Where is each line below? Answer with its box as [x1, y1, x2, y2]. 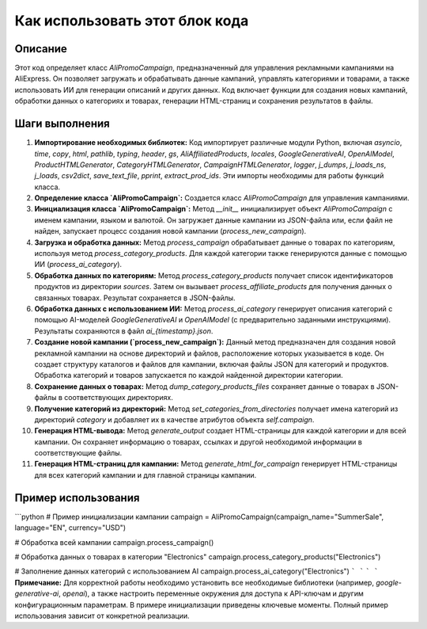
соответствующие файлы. [34, 448, 123, 458]
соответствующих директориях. [64, 393, 173, 402]
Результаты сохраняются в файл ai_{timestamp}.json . [34, 326, 213, 336]
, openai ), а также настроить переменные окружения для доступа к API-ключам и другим [58, 589, 364, 598]
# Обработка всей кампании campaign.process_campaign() [14, 537, 214, 547]
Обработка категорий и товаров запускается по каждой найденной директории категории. [34, 371, 343, 380]
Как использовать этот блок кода [14, 12, 249, 29]
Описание [14, 42, 67, 55]
